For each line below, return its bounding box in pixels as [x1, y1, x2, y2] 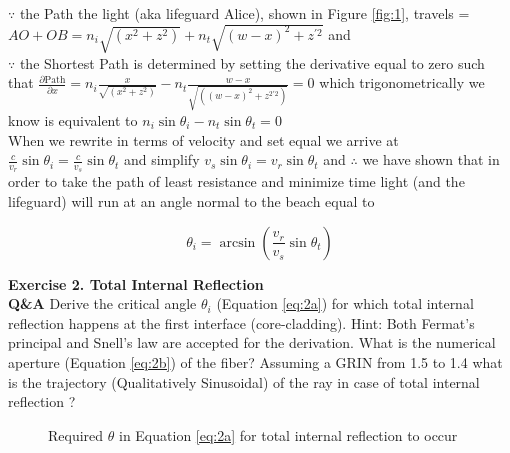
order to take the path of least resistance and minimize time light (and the [8, 171, 465, 192]
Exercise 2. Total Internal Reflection [8, 273, 264, 294]
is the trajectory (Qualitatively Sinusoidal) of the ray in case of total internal [8, 371, 480, 392]
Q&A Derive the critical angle [8, 293, 197, 314]
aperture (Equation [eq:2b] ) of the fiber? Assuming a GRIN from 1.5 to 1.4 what [8, 351, 503, 372]
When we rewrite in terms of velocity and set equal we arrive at [8, 129, 399, 150]
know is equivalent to [8, 109, 138, 130]
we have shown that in [362, 149, 500, 170]
